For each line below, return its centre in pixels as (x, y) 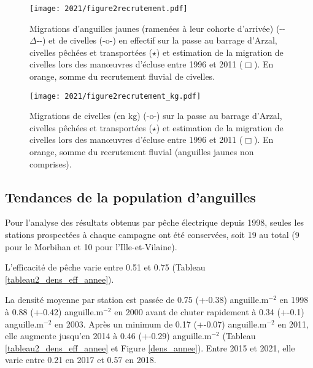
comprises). (51, 163)
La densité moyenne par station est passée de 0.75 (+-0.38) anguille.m (137, 300)
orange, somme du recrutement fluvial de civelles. (122, 76)
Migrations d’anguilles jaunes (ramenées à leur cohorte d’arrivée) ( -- (157, 28)
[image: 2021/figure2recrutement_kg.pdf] (115, 96)
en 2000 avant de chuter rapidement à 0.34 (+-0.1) (209, 312)
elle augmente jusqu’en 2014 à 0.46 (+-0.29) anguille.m (108, 336)
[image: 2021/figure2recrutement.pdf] (109, 9)
